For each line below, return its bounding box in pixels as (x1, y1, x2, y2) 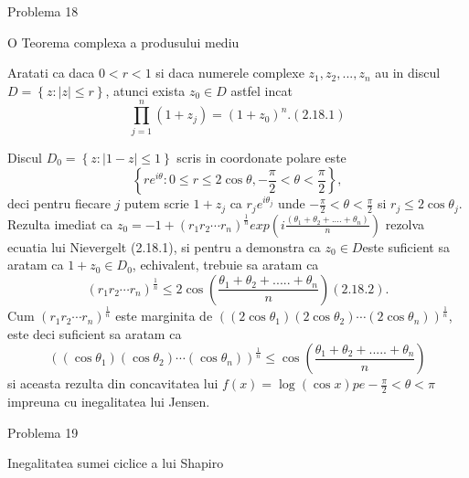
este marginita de (115, 306, 213, 325)
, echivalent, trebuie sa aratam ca (132, 255, 319, 274)
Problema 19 (7, 422, 79, 441)
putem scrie (123, 194, 189, 213)
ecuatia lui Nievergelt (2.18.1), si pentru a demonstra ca (7, 237, 321, 256)
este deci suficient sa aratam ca (7, 324, 182, 343)
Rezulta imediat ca (7, 214, 113, 233)
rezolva (385, 214, 425, 233)
